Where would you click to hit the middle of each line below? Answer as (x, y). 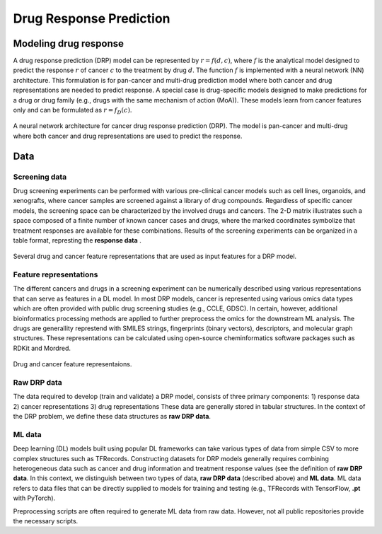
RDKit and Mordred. (42, 348)
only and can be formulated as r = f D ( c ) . (73, 111)
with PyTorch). (34, 498)
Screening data (40, 177)
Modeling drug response (68, 43)
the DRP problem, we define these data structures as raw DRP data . (112, 417)
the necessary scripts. (46, 521)
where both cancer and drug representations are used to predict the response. (128, 136)
